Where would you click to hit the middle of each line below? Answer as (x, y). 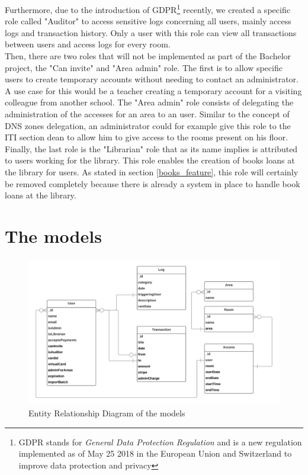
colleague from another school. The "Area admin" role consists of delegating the (149, 102)
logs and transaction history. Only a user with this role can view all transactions (151, 32)
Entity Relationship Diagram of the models (107, 413)
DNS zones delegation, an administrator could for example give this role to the (148, 125)
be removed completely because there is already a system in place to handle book (153, 183)
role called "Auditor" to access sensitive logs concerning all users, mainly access (148, 21)
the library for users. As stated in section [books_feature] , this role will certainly (152, 171)
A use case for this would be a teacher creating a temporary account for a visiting (153, 90)
